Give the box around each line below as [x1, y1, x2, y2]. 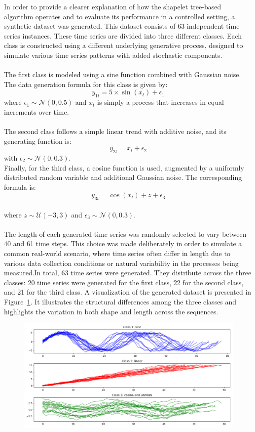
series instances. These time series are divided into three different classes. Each [4, 30, 242, 41]
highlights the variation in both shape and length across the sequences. [4, 306, 219, 316]
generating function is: [4, 135, 72, 146]
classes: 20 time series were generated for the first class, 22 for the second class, [4, 277, 244, 287]
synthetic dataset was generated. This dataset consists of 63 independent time [4, 21, 240, 31]
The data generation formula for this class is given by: [4, 79, 168, 89]
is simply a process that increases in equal [97, 97, 224, 107]
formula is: [4, 181, 36, 192]
